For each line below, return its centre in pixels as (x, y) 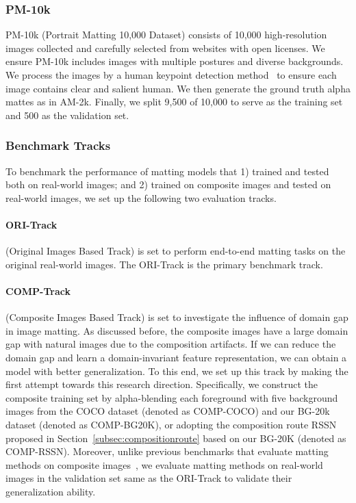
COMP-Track (38, 291)
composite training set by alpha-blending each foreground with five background (172, 397)
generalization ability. (51, 491)
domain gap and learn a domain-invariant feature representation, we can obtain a (176, 357)
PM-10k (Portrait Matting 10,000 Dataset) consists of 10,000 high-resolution (166, 35)
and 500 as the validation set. (67, 115)
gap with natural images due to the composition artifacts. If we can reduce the (171, 344)
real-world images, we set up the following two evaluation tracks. (141, 197)
